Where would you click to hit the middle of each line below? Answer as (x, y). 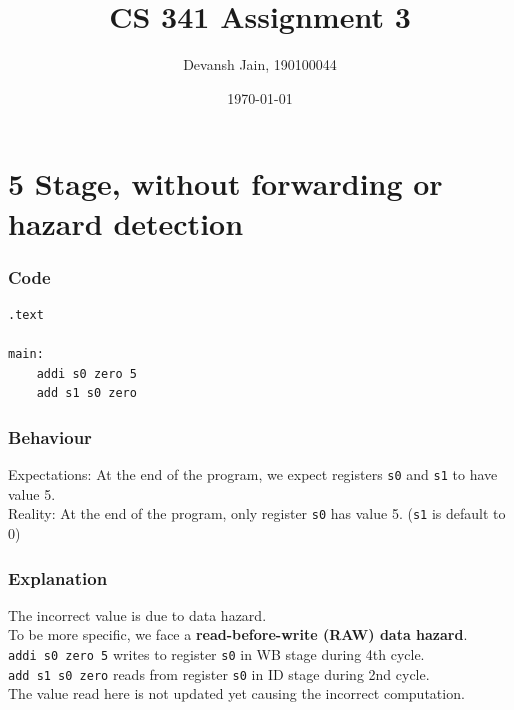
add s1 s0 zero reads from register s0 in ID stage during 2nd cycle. (219, 673)
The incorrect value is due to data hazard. (137, 614)
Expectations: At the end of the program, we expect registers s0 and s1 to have (253, 474)
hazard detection (126, 222)
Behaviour (50, 436)
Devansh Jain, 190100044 (260, 64)
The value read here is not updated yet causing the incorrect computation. (236, 693)
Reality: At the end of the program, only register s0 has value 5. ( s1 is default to (257, 513)
